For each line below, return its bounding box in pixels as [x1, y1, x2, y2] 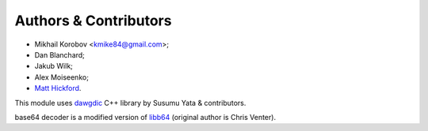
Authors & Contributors [14, 12, 172, 29]
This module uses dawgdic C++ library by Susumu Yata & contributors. [14, 98, 246, 107]
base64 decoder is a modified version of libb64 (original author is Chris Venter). [14, 112, 277, 122]
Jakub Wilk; [34, 62, 73, 71]
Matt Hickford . [34, 84, 82, 93]
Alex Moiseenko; [34, 72, 89, 82]
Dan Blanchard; [34, 50, 85, 59]
